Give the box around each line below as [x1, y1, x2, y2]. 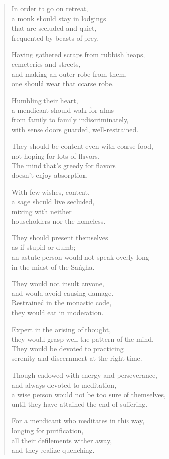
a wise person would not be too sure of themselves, [11, 389, 166, 400]
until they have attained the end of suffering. [11, 399, 148, 409]
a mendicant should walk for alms [11, 105, 114, 115]
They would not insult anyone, [11, 278, 104, 288]
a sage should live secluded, [11, 196, 95, 207]
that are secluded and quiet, [11, 23, 97, 33]
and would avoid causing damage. [11, 287, 114, 298]
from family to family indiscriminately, [11, 114, 129, 124]
